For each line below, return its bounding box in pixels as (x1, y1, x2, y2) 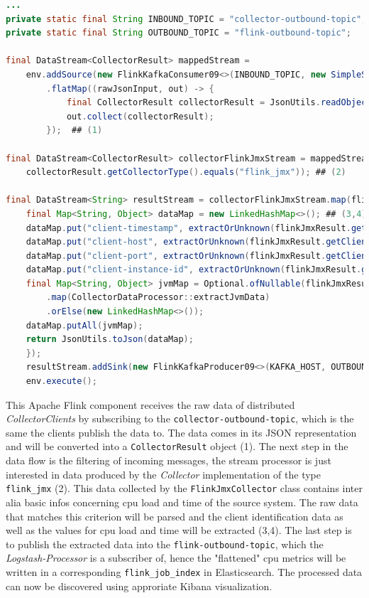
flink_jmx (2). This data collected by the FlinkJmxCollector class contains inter (6, 481, 363, 496)
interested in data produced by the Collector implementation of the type (6, 466, 321, 481)
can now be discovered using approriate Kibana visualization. (6, 578, 272, 593)
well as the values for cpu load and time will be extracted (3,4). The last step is (6, 523, 352, 538)
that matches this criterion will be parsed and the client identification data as (6, 508, 343, 523)
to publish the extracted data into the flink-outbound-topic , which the (6, 536, 324, 551)
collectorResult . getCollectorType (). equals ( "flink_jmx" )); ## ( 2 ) (26, 167, 346, 178)
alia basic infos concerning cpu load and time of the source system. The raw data (6, 494, 358, 509)
